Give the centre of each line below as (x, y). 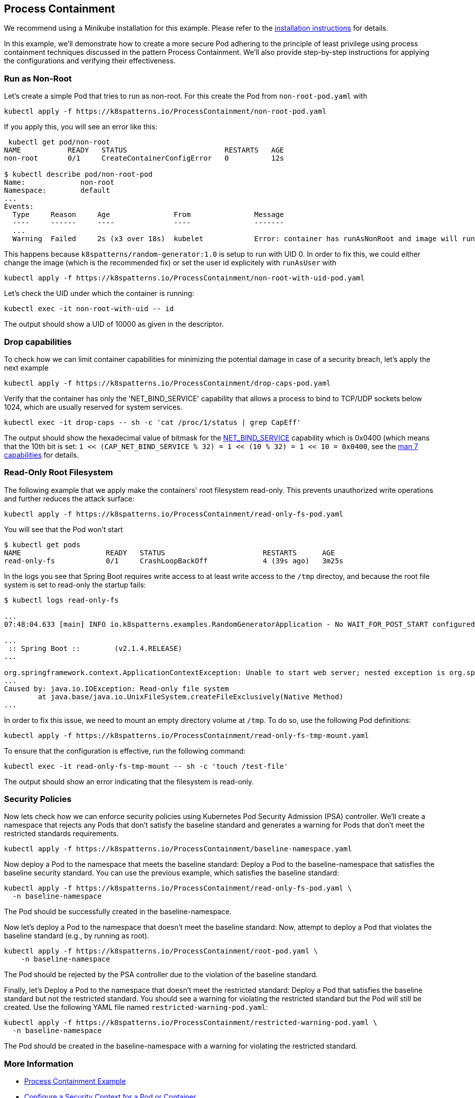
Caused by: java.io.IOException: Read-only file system (116, 688)
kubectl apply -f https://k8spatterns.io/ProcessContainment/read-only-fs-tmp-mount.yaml (186, 735)
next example (26, 368)
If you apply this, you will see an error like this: (81, 127)
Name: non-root (59, 182)
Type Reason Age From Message (148, 215)
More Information (39, 1064)
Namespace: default (57, 191)
